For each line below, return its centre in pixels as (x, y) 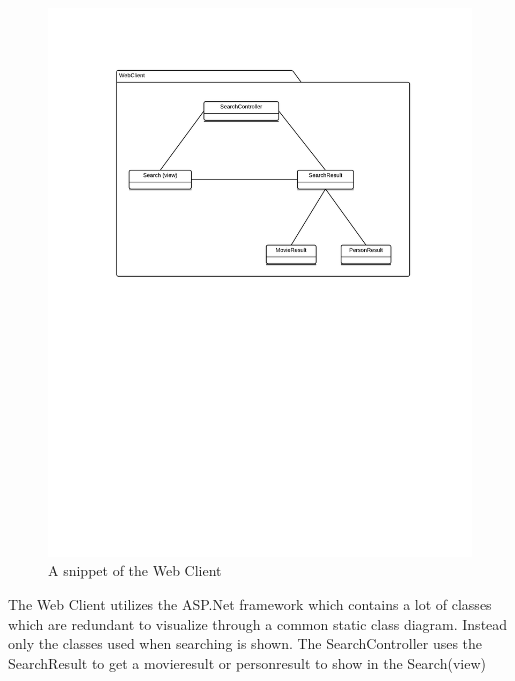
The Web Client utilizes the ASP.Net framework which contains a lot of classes (250, 604)
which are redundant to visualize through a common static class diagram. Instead (258, 623)
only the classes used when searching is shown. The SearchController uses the (245, 643)
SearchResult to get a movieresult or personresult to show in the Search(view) (247, 662)
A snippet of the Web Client (135, 570)
